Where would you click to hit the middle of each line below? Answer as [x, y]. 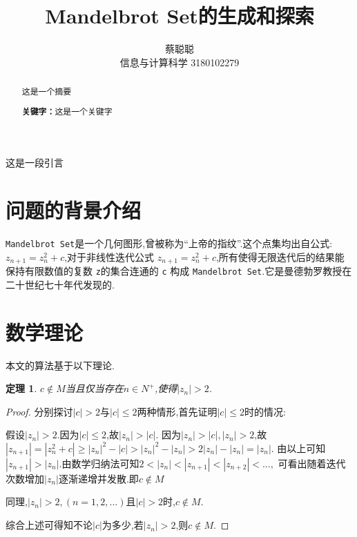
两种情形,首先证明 [177, 411]
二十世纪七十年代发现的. [60, 284]
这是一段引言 [35, 163]
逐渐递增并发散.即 [98, 478]
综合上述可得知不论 [49, 525]
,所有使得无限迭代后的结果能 [280, 256]
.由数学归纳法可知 [99, 463]
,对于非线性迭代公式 [109, 256]
